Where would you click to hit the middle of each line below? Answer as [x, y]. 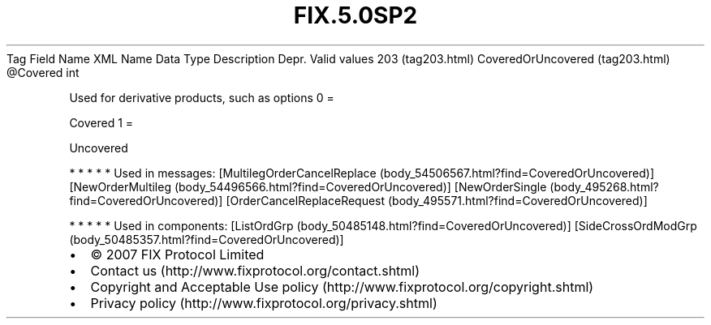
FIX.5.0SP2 [355, 15]
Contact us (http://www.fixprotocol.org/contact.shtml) [255, 270]
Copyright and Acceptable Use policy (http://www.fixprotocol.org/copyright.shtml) [342, 287]
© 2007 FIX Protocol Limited [177, 254]
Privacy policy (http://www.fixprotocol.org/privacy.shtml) [264, 303]
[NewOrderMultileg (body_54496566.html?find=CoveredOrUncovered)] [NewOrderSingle [308, 186]
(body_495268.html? [604, 186]
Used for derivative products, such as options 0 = [202, 97]
